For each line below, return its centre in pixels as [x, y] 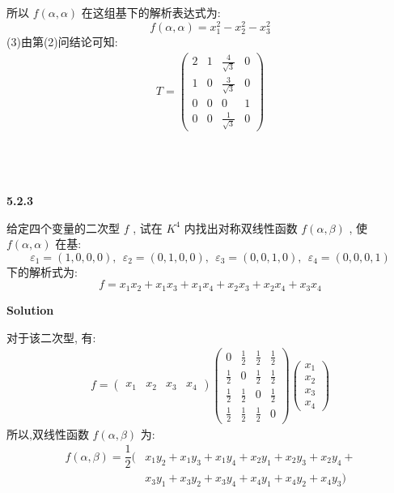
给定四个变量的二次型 [63, 227]
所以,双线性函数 [48, 433]
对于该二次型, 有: [51, 337]
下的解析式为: [42, 271]
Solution [30, 309]
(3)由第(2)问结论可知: [62, 41]
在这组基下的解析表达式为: [151, 12]
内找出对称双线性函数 [241, 227]
